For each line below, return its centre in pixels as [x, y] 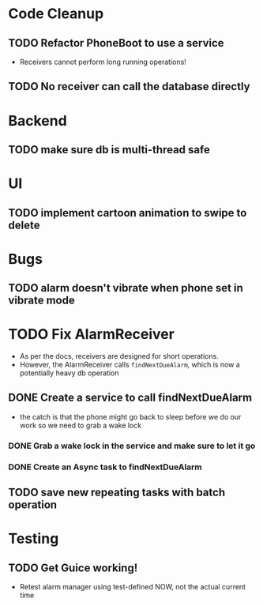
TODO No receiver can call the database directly [129, 87]
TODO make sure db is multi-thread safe [109, 150]
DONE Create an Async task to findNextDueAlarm [105, 467]
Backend [38, 120]
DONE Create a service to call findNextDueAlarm [130, 398]
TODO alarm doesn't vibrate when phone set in [126, 288]
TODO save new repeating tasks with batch [117, 493]
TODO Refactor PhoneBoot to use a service [116, 43]
